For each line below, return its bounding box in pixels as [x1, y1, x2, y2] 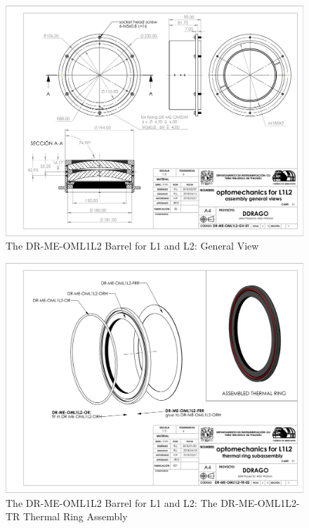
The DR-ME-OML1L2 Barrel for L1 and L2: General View [6, 238, 259, 253]
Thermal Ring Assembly [23, 509, 128, 524]
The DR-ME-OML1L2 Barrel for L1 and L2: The [6, 495, 218, 510]
